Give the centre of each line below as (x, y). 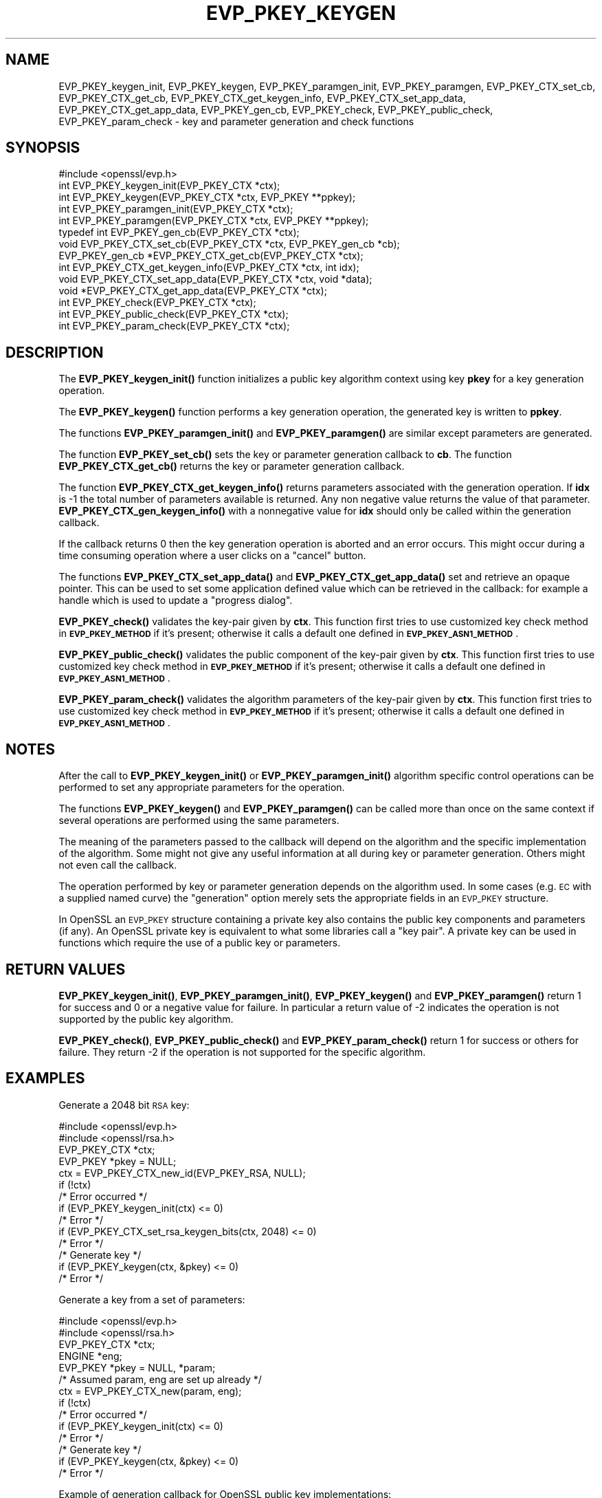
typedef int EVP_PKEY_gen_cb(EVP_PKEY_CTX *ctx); (179, 232)
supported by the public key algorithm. (146, 1019)
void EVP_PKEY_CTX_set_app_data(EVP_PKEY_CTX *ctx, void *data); (215, 279)
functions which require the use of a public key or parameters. (200, 943)
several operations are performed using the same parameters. (199, 821)
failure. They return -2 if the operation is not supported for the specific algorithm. (242, 1052)
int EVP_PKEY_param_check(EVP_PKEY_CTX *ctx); (174, 326)
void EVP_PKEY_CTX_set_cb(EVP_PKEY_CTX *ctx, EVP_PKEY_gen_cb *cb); (229, 244)
